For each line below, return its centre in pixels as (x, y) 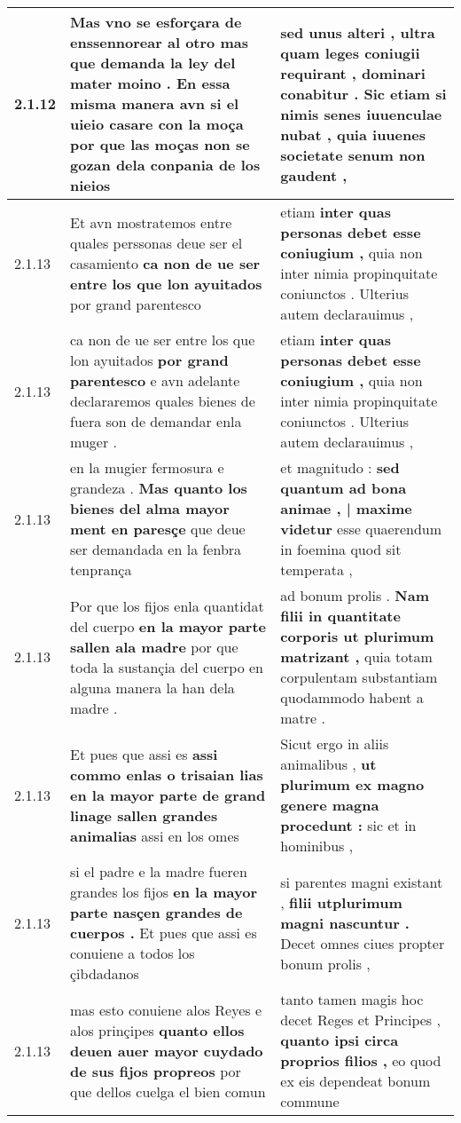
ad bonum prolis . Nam (355, 595)
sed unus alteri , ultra (358, 32)
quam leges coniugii (350, 52)
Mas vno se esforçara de (156, 22)
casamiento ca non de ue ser (165, 263)
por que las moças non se (160, 144)
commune (310, 1101)
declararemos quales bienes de (163, 401)
